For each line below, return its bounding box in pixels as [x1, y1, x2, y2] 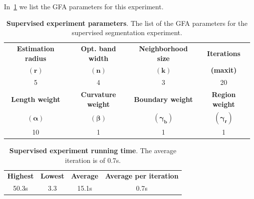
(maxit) [211, 65, 237, 75]
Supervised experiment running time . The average [9, 145, 176, 155]
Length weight [11, 94, 61, 104]
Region [212, 89, 236, 99]
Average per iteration [105, 171, 179, 181]
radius [25, 53, 46, 63]
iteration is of [65, 155, 106, 165]
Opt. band [81, 43, 116, 54]
